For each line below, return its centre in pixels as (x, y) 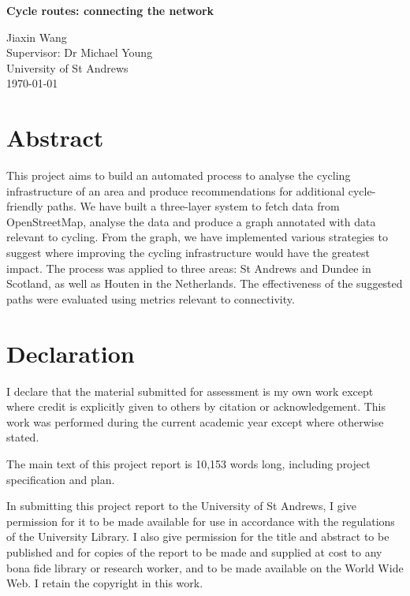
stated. (23, 437)
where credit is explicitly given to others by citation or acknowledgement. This (196, 406)
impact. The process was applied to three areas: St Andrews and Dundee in (189, 268)
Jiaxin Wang (37, 37)
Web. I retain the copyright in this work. (105, 583)
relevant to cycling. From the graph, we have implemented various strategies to (197, 237)
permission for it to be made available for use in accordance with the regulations (201, 521)
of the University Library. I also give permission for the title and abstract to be (198, 536)
